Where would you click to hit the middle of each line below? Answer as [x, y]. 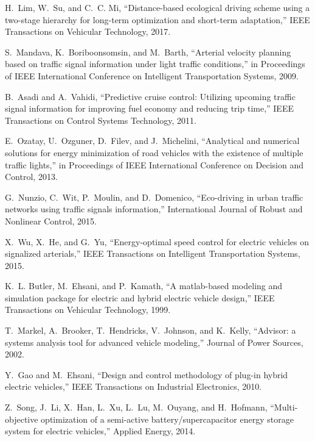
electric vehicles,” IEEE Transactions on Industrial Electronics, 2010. [133, 386]
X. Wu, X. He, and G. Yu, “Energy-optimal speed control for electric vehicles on [157, 241]
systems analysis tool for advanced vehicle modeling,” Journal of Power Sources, [154, 342]
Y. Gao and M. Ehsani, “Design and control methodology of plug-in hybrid [147, 374]
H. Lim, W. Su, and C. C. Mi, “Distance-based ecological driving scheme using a [157, 7]
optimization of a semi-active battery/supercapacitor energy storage [167, 419]
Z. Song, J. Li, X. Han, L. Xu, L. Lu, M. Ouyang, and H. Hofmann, [136, 407]
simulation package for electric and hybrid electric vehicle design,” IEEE [140, 297]
